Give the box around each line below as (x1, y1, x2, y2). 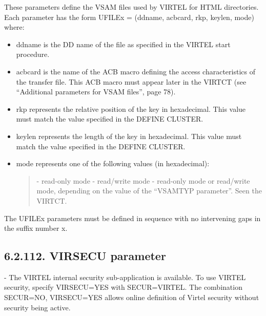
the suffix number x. (4, 223, 68, 233)
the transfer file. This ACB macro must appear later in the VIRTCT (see (16, 76, 247, 87)
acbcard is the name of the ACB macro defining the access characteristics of (16, 66, 255, 76)
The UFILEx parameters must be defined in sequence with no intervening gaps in (4, 212, 261, 223)
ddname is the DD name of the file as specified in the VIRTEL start (16, 38, 231, 49)
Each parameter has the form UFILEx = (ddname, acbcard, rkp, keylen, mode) (4, 11, 254, 22)
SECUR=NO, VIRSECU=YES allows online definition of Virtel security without (4, 292, 259, 303)
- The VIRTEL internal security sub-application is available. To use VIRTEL (4, 271, 246, 282)
